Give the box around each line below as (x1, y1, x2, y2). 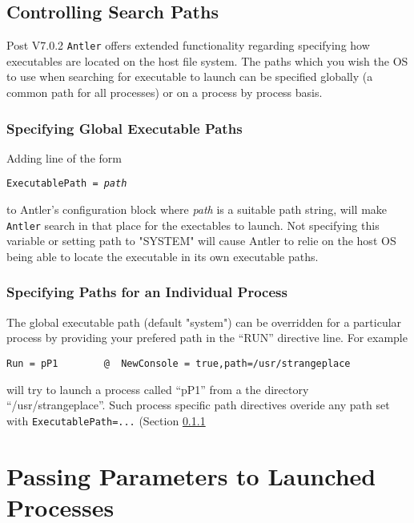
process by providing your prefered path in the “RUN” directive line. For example (6, 329, 408, 346)
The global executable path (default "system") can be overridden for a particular (6, 313, 402, 330)
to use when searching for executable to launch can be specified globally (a (6, 68, 373, 85)
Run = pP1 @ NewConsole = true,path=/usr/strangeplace (6, 357, 351, 369)
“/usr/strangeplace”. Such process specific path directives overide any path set (6, 396, 390, 413)
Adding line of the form (6, 149, 122, 166)
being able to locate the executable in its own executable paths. (6, 247, 319, 264)
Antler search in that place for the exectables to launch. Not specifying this (6, 216, 380, 233)
